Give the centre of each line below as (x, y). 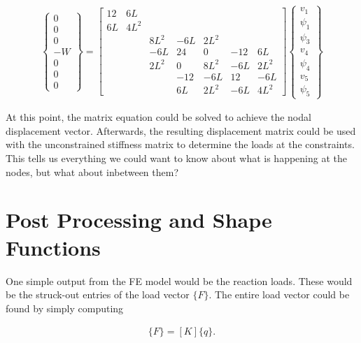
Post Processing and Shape (139, 220)
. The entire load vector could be (279, 294)
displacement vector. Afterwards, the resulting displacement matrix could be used (181, 130)
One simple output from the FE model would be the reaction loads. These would (179, 280)
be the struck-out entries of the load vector (98, 294)
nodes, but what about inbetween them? (92, 171)
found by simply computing (65, 308)
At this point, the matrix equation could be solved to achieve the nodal (158, 117)
